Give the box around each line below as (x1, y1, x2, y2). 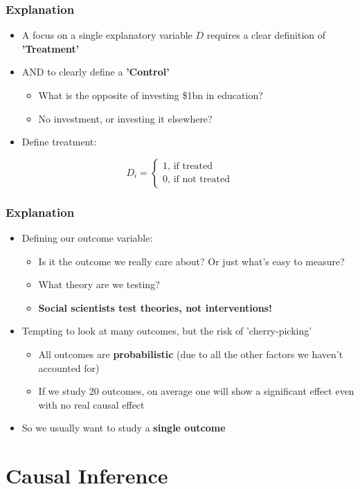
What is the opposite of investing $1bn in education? (38, 88, 263, 102)
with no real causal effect (38, 397, 145, 411)
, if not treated (168, 175, 230, 185)
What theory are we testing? (38, 277, 160, 292)
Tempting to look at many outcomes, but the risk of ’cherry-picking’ (21, 323, 312, 338)
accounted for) (38, 360, 100, 375)
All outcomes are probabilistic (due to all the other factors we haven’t (38, 346, 343, 361)
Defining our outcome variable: (21, 231, 153, 244)
